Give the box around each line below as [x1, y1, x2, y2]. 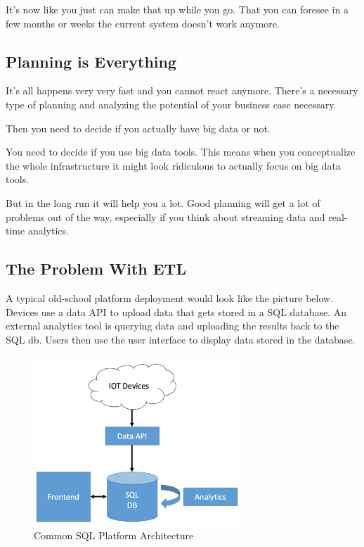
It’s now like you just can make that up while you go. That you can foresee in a [6, 2, 349, 16]
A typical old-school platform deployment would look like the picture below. [6, 290, 334, 305]
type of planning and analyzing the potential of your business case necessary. [6, 96, 337, 111]
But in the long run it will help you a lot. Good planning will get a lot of [6, 195, 320, 210]
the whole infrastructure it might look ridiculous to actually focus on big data [6, 158, 341, 172]
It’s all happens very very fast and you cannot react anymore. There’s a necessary [6, 83, 358, 98]
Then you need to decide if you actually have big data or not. [6, 120, 271, 135]
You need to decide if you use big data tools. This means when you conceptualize [6, 144, 356, 159]
